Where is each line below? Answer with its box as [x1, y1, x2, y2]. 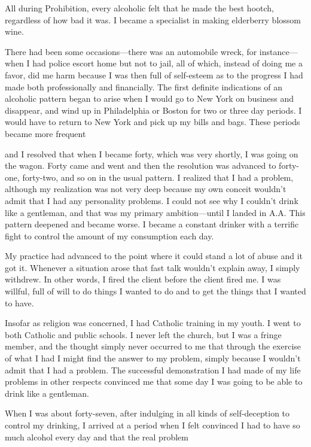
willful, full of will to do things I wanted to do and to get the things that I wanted [5, 285, 306, 297]
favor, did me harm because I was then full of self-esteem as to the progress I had [5, 68, 303, 81]
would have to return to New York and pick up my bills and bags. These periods [5, 115, 300, 128]
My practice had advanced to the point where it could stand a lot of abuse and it [5, 250, 303, 262]
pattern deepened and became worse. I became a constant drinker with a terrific [5, 218, 299, 230]
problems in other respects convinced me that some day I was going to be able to [5, 375, 303, 388]
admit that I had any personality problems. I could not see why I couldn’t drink [5, 194, 298, 206]
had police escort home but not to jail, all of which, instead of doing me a [32, 57, 303, 69]
